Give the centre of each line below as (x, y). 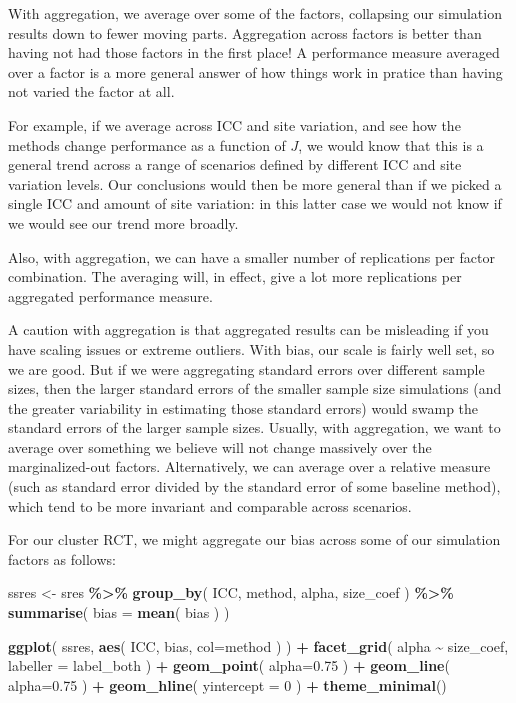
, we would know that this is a (391, 144)
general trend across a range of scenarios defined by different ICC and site (235, 164)
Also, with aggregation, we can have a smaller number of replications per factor (251, 256)
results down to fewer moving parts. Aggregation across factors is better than (245, 32)
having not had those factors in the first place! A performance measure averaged (254, 52)
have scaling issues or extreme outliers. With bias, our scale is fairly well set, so (251, 348)
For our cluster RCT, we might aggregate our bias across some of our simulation (254, 539)
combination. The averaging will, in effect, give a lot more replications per (235, 276)
